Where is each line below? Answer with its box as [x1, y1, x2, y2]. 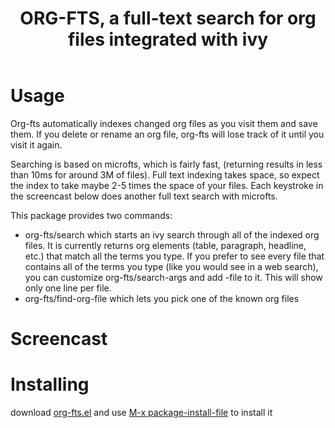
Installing [10, 373, 90, 396]
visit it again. [10, 138, 63, 151]
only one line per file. [24, 282, 112, 294]
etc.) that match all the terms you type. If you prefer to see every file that [24, 250, 325, 262]
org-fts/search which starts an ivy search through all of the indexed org [24, 228, 320, 241]
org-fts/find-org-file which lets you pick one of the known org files [24, 292, 300, 304]
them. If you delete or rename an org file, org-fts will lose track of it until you [10, 128, 325, 140]
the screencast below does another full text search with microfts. [10, 190, 278, 202]
